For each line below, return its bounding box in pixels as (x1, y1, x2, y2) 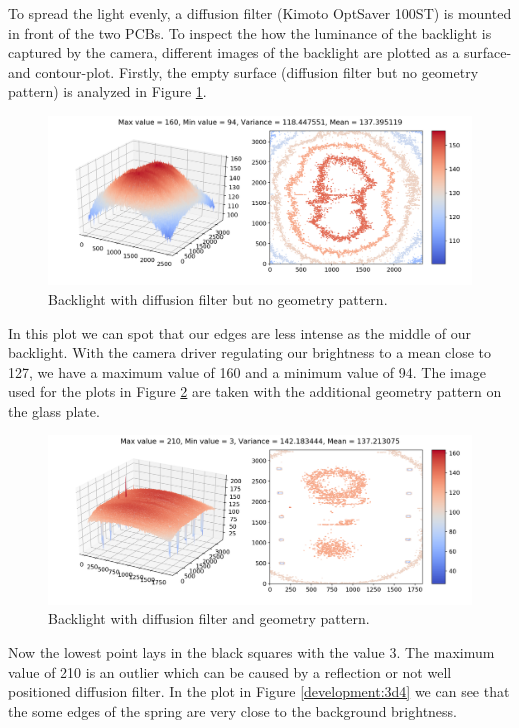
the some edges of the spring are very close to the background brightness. (8, 700, 458, 721)
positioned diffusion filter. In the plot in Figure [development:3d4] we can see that (8, 681, 510, 702)
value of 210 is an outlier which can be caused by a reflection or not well (8, 661, 452, 682)
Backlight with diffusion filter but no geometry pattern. (48, 288, 388, 309)
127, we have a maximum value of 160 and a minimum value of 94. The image (8, 361, 486, 382)
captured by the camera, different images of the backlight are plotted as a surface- (8, 42, 512, 63)
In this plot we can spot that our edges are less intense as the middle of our (8, 322, 471, 343)
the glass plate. (8, 400, 100, 421)
